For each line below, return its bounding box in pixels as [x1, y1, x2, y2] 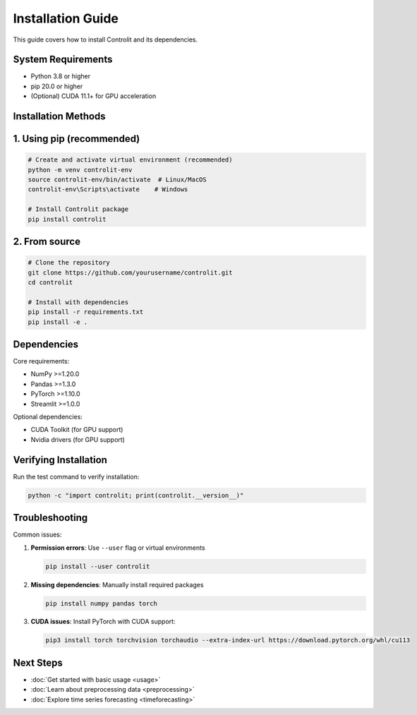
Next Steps [13, 656, 63, 668]
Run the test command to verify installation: [13, 472, 140, 481]
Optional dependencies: [13, 412, 83, 421]
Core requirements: [13, 357, 70, 366]
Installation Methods [13, 110, 106, 123]
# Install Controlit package [28, 205, 129, 213]
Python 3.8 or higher [30, 72, 91, 80]
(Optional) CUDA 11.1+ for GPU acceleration [30, 92, 157, 100]
